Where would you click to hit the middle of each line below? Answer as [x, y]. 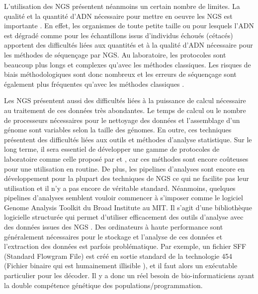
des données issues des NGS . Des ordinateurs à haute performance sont [114, 227]
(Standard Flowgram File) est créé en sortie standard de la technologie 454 [118, 256]
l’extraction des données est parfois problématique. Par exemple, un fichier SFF [125, 246]
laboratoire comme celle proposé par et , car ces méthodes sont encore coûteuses [126, 158]
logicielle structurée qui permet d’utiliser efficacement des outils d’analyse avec [124, 217]
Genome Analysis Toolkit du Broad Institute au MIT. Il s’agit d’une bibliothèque [128, 207]
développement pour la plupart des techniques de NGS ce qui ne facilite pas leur [127, 178]
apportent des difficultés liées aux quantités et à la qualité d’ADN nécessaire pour [129, 45]
